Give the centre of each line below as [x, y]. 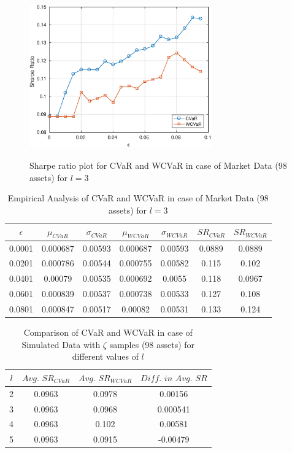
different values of [105, 356]
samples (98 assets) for [152, 344]
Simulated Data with [61, 344]
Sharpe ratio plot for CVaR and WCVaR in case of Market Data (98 [158, 165]
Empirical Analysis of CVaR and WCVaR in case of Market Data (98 [138, 198]
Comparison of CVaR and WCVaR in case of [108, 332]
